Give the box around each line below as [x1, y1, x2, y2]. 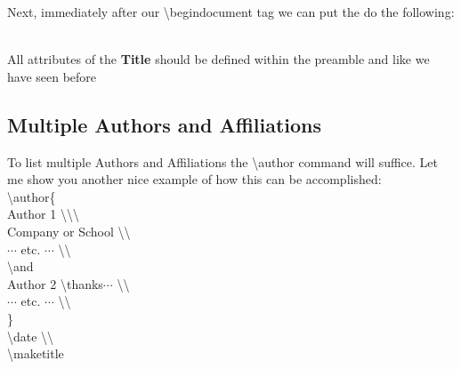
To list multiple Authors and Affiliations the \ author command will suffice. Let [7, 152, 438, 171]
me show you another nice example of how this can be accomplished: [7, 170, 382, 189]
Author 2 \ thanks [7, 274, 103, 293]
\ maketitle [7, 344, 64, 363]
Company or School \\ [7, 221, 131, 240]
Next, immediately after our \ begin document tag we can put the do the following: [7, 3, 455, 20]
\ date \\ [7, 326, 54, 345]
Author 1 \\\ [7, 205, 79, 223]
